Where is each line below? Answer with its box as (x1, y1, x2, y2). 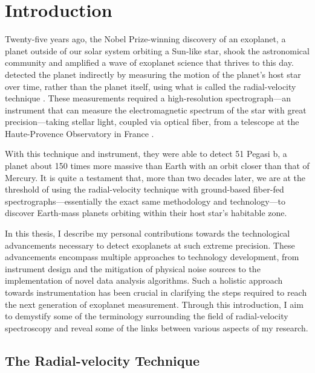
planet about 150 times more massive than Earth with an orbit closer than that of (5, 159, 310, 172)
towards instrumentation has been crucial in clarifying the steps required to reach (5, 286, 307, 298)
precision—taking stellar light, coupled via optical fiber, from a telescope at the (5, 115, 299, 128)
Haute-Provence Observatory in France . (5, 127, 154, 139)
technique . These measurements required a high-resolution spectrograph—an (5, 92, 291, 104)
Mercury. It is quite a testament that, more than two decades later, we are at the (5, 171, 305, 183)
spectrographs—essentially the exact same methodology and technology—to (5, 194, 286, 207)
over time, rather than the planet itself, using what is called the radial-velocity (5, 80, 296, 92)
